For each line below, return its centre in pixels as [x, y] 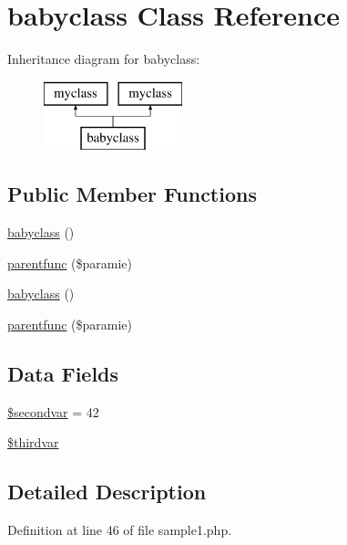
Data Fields [63, 373]
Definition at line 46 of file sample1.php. [120, 530]
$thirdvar [33, 442]
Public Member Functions [132, 194]
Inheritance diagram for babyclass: [104, 59]
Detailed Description [107, 492]
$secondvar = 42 [53, 411]
